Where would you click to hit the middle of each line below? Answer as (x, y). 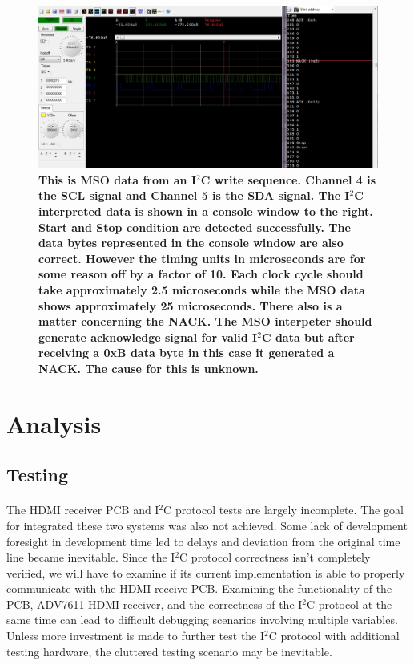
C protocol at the (350, 604)
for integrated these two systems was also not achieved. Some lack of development (207, 525)
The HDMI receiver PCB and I (83, 510)
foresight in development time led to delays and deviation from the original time (203, 541)
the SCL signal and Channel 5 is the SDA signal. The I (194, 195)
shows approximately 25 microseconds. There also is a (191, 305)
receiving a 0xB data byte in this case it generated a (187, 353)
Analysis (54, 423)
